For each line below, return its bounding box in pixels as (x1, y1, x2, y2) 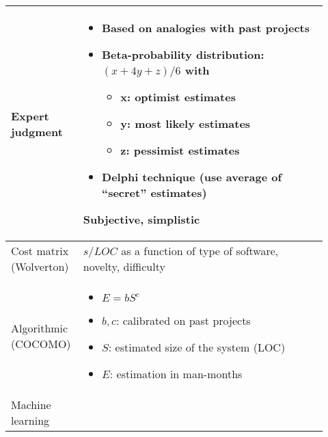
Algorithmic (11, 319, 68, 336)
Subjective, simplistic (83, 211, 200, 227)
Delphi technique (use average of (102, 169, 282, 185)
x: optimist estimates (120, 89, 236, 105)
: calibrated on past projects (115, 313, 251, 328)
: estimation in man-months (109, 366, 243, 382)
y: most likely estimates (120, 116, 251, 131)
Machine (11, 397, 51, 412)
